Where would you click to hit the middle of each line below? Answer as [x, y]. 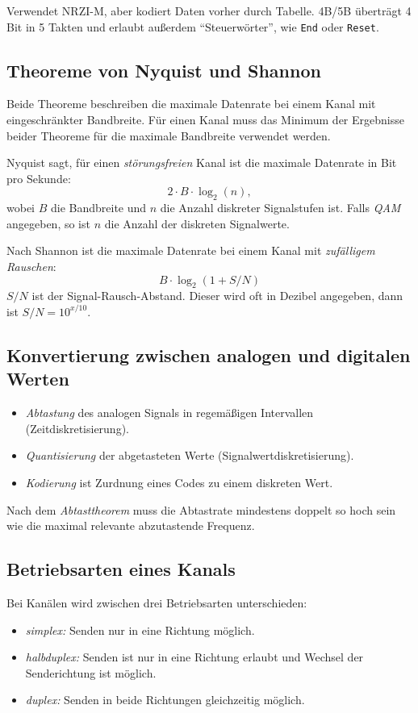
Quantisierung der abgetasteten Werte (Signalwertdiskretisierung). [190, 455]
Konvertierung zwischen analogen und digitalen [209, 354]
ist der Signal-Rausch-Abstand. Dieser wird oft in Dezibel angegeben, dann [217, 296]
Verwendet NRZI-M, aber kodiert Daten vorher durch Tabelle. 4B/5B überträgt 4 [209, 10]
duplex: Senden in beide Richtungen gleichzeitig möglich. [165, 700]
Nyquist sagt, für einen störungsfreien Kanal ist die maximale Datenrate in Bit [202, 163]
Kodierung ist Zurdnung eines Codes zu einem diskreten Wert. [179, 482]
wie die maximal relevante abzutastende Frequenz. [131, 525]
